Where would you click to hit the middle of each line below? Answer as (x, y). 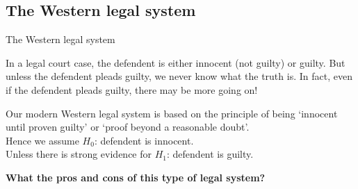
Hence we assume (42, 140)
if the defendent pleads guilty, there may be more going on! (132, 89)
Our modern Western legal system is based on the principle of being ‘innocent (172, 113)
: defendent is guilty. (210, 154)
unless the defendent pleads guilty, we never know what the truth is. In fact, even (179, 76)
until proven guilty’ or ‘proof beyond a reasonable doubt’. (128, 127)
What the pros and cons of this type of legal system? (136, 177)
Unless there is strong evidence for (79, 154)
